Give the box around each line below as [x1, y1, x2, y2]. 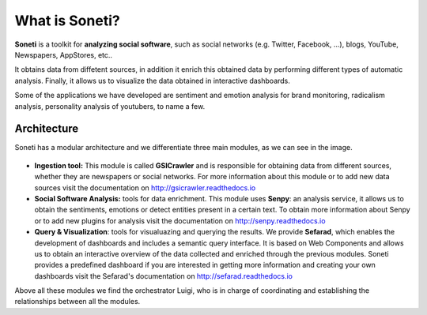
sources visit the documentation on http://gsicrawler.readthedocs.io [34, 182, 256, 193]
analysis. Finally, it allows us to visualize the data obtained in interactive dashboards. [14, 76, 290, 85]
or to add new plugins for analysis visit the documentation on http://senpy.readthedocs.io [34, 216, 326, 225]
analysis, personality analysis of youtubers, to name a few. [14, 101, 206, 111]
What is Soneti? [14, 12, 120, 29]
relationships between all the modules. [14, 297, 141, 306]
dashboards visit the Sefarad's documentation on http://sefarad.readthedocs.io [34, 271, 293, 280]
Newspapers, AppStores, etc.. [14, 50, 113, 59]
